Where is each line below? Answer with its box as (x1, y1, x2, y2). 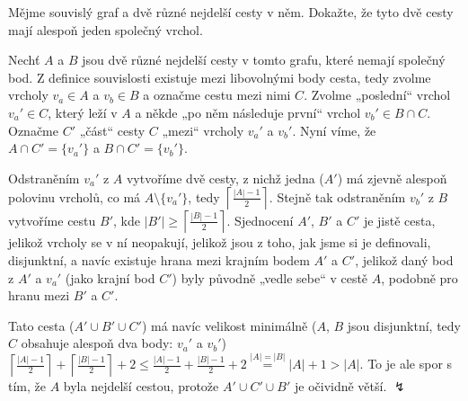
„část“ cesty (79, 120, 146, 139)
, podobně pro (381, 268, 458, 287)
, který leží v (48, 102, 118, 121)
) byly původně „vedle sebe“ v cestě (172, 268, 368, 287)
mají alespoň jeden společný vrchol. (8, 20, 203, 39)
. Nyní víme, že (292, 120, 376, 139)
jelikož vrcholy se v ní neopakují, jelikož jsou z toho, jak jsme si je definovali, (8, 233, 431, 252)
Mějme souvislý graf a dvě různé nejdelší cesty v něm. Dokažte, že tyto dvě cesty (8, 3, 454, 21)
